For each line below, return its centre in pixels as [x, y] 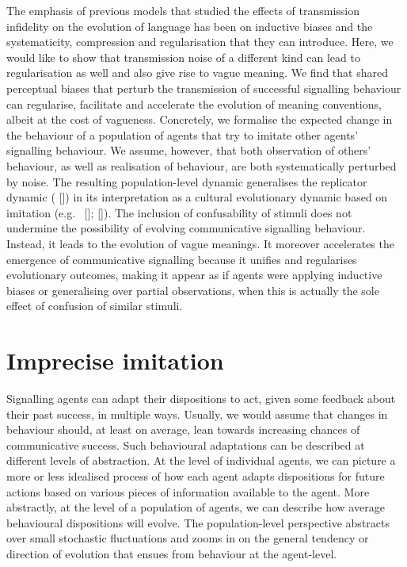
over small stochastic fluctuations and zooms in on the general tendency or [188, 538]
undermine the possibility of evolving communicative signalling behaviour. [186, 228]
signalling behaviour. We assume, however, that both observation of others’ [189, 150]
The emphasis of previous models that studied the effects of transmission [183, 10]
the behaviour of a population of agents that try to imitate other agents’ [183, 134]
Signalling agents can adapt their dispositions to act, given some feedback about [201, 398]
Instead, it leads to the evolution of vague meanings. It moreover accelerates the [200, 243]
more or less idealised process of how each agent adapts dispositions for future [196, 475]
